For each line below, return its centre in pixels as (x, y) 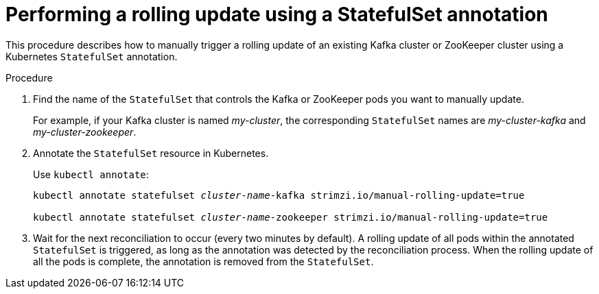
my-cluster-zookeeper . (85, 132)
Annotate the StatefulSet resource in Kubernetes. (151, 153)
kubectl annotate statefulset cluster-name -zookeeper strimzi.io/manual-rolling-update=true (291, 217)
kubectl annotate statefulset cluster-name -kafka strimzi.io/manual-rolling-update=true (279, 195)
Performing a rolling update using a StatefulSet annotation (277, 14)
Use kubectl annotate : (91, 174)
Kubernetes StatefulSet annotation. (92, 56)
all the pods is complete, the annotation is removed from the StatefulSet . (203, 261)
